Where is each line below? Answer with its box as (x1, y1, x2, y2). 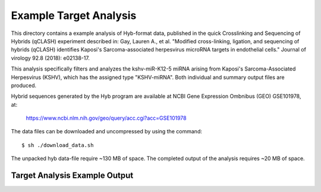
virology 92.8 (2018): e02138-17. (11, 54, 90, 62)
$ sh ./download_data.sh (21, 142, 94, 148)
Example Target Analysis (11, 9, 137, 22)
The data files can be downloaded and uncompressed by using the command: (11, 128, 202, 135)
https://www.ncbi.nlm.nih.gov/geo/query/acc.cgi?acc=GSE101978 (26, 114, 187, 121)
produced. (11, 82, 37, 89)
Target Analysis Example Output (11, 171, 134, 181)
